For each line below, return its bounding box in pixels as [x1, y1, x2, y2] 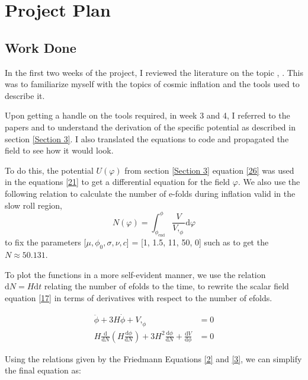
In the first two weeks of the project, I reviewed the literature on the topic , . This [5, 66, 303, 78]
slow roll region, [5, 199, 62, 211]
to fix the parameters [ [5, 236, 86, 248]
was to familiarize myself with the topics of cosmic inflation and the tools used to [5, 78, 300, 90]
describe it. [5, 89, 45, 101]
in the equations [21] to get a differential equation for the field [5, 175, 230, 188]
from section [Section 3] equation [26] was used [124, 164, 294, 176]
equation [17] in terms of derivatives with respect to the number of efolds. [5, 291, 272, 304]
